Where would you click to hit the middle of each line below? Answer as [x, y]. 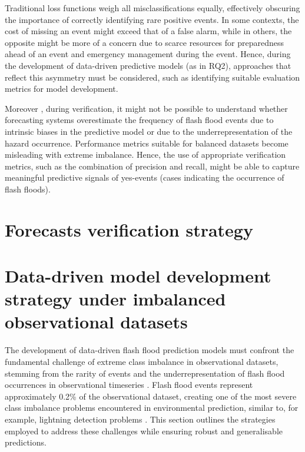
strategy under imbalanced [115, 299]
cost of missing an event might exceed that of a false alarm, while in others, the [148, 31]
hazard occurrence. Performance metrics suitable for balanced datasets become [147, 143]
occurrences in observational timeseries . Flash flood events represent [129, 385]
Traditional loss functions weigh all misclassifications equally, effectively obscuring [152, 8]
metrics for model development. [62, 89]
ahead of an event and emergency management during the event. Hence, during [148, 54]
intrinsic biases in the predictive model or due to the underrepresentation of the [149, 131]
